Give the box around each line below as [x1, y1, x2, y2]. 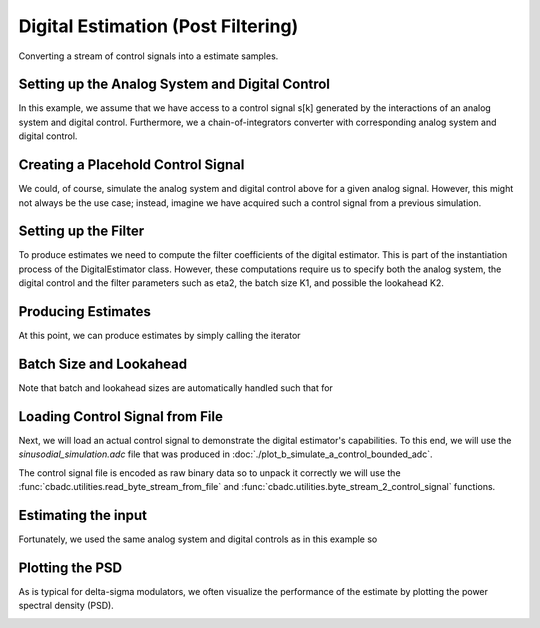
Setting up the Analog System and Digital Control [18, 76, 330, 93]
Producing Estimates [18, 303, 152, 320]
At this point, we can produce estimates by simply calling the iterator [18, 330, 301, 342]
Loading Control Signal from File [18, 408, 224, 425]
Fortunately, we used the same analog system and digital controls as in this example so [18, 533, 378, 545]
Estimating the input [18, 506, 148, 524]
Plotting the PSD [18, 559, 123, 576]
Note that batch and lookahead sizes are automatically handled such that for [18, 382, 334, 394]
